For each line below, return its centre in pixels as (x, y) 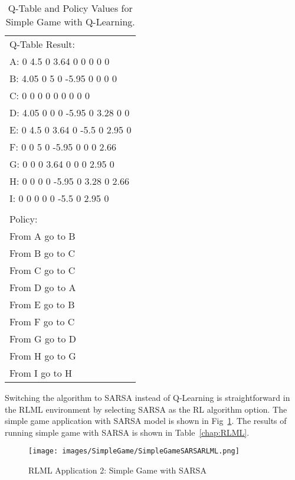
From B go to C (42, 253)
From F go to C (42, 321)
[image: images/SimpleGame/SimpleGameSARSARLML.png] (134, 451)
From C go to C (42, 270)
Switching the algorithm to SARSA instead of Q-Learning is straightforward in (147, 397)
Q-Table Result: (42, 44)
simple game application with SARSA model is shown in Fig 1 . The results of (146, 421)
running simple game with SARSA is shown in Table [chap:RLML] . (127, 432)
